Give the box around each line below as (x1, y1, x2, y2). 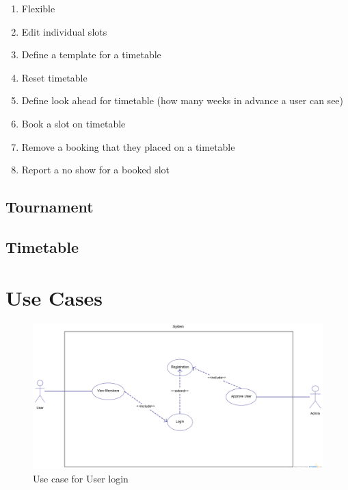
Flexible (21, 1, 55, 15)
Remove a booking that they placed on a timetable (21, 139, 235, 154)
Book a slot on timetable (21, 116, 126, 130)
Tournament (5, 196, 94, 217)
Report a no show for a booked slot (21, 162, 170, 177)
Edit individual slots (21, 24, 107, 38)
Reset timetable (21, 70, 88, 84)
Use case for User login (33, 471, 129, 486)
